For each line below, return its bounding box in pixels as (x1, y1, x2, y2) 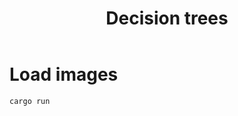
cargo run (9, 96, 51, 106)
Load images (9, 63, 119, 86)
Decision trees (105, 7, 229, 30)
